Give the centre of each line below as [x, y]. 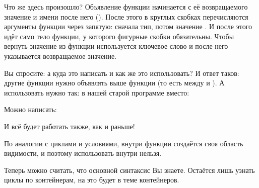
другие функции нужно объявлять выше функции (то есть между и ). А [114, 83]
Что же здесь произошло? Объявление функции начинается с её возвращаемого [126, 7]
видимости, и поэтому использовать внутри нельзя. [83, 153]
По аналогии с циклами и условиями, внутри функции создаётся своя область [124, 143]
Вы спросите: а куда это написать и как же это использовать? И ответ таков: [122, 73]
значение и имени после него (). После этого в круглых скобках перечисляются [126, 16]
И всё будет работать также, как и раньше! [70, 126]
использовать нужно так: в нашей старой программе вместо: [97, 92]
